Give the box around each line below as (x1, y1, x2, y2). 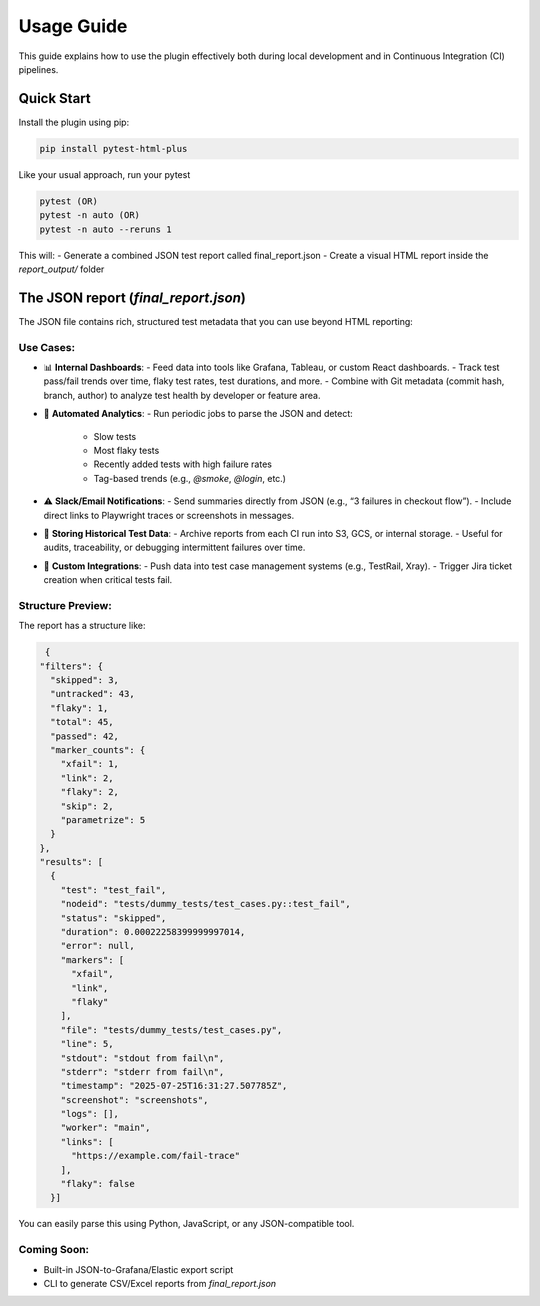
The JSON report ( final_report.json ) (18, 289, 247, 306)
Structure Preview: (18, 598, 112, 612)
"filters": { (39, 660, 104, 672)
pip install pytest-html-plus (39, 143, 188, 154)
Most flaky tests (93, 444, 160, 456)
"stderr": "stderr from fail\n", (60, 1066, 225, 1077)
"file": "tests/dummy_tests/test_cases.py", (60, 1024, 283, 1035)
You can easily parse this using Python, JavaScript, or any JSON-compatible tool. (18, 1218, 355, 1230)
